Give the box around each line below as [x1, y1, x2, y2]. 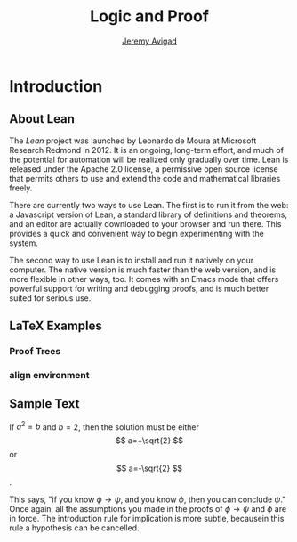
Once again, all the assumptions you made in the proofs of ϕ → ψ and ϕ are [9, 504, 287, 514]
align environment [9, 368, 90, 381]
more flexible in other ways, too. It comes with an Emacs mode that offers [9, 273, 279, 284]
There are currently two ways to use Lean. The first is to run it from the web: [9, 199, 289, 210]
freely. [9, 182, 33, 193]
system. [9, 238, 38, 248]
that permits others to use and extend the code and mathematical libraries [9, 173, 281, 183]
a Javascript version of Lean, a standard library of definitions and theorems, [9, 209, 287, 220]
